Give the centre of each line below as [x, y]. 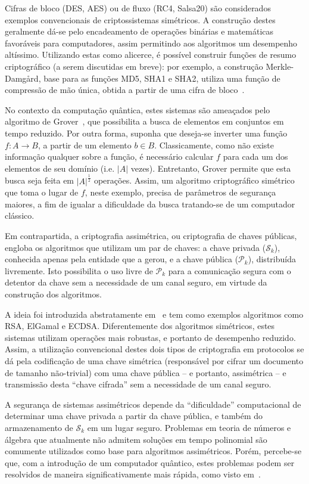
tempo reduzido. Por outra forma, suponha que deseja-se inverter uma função [146, 133]
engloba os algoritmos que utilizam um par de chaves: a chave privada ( [135, 247]
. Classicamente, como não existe [214, 145]
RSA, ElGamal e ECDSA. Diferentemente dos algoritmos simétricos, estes [140, 326]
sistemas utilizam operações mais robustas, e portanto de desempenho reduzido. [150, 337]
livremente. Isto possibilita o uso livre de [79, 270]
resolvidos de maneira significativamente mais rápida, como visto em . [133, 474]
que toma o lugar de [42, 192]
